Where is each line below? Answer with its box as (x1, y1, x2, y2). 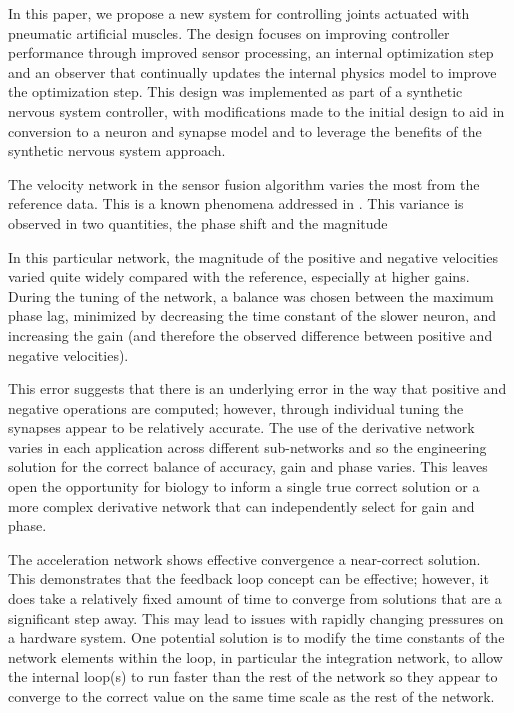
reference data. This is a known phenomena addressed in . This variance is (8, 193, 464, 214)
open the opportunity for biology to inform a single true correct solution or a (8, 476, 480, 497)
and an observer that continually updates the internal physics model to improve (8, 61, 497, 82)
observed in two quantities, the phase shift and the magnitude (8, 212, 388, 233)
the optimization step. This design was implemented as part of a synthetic (8, 81, 463, 102)
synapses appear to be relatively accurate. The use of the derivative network (8, 417, 475, 438)
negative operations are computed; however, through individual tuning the (8, 397, 464, 418)
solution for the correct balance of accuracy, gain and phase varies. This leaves (8, 456, 488, 477)
